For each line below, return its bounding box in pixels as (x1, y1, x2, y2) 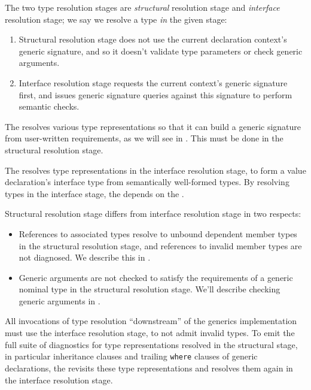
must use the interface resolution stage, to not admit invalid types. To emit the (5, 326, 295, 339)
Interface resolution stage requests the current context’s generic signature (19, 76, 288, 89)
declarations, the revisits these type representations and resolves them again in (5, 361, 293, 374)
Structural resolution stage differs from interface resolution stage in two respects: (5, 207, 301, 220)
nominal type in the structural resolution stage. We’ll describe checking (19, 283, 280, 295)
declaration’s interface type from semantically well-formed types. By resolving (5, 176, 289, 188)
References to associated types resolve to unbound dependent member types (19, 227, 297, 240)
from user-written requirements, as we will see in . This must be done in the (5, 132, 283, 144)
